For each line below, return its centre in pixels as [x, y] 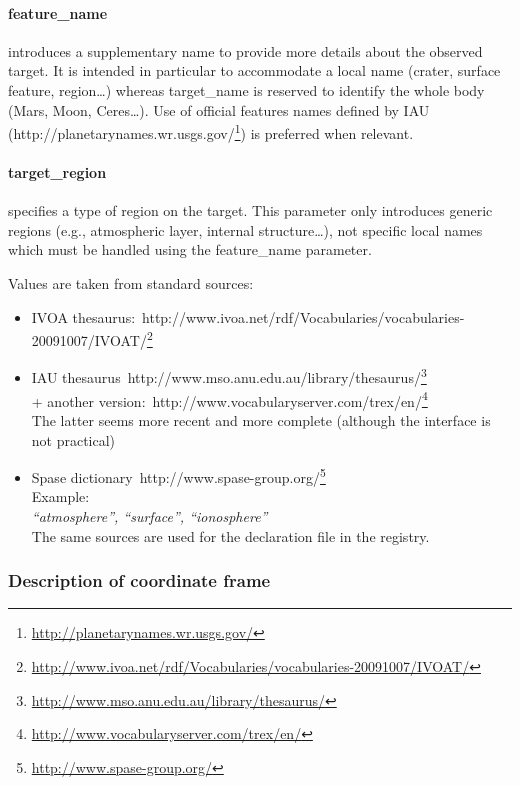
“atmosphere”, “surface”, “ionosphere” [149, 515]
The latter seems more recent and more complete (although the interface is [261, 419]
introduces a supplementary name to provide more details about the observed [245, 50]
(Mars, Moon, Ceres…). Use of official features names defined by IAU [219, 109]
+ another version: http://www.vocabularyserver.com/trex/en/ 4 [229, 399]
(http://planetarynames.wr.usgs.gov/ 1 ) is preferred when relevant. [211, 131]
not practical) [73, 439]
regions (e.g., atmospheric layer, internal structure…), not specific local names [245, 229]
